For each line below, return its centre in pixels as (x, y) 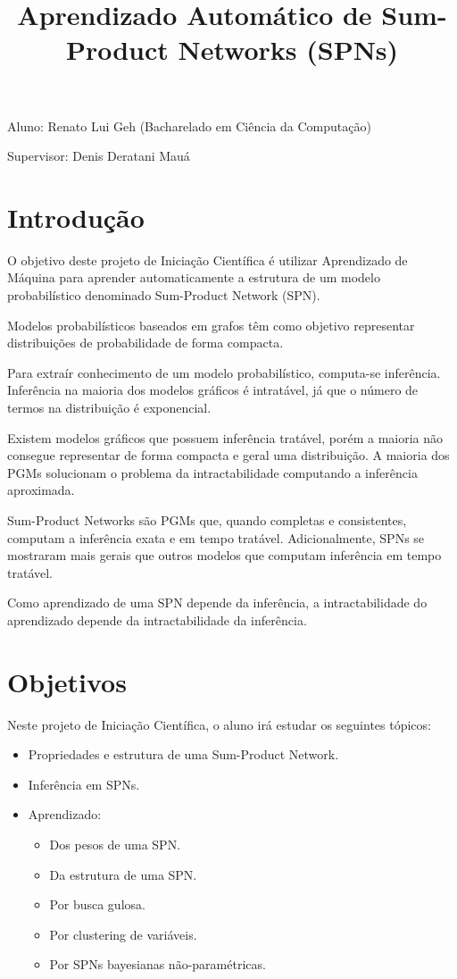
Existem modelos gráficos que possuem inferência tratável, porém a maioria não (225, 437)
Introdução (76, 217)
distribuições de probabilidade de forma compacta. (145, 343)
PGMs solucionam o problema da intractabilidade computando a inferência (212, 472)
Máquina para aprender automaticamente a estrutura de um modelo (194, 277)
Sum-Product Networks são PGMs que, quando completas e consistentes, (207, 520)
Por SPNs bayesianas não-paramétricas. (158, 964)
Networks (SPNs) (288, 50)
